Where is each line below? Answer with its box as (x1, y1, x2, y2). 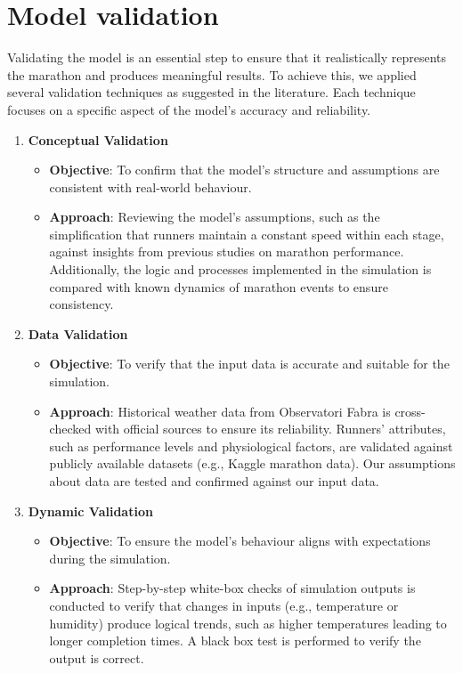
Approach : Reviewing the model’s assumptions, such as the (49, 207, 380, 226)
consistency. (49, 295, 114, 313)
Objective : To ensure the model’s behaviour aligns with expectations (49, 531, 431, 550)
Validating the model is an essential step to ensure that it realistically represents (7, 48, 447, 67)
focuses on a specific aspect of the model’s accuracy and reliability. (7, 100, 371, 118)
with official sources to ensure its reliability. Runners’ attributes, (94, 419, 446, 438)
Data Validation (28, 324, 128, 343)
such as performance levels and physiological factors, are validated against (49, 436, 453, 455)
